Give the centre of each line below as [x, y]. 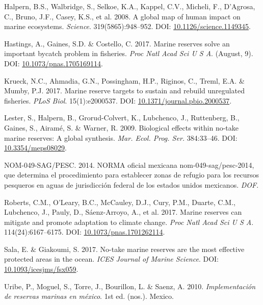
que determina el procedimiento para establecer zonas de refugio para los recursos [131, 175]
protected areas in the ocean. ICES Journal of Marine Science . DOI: [111, 259]
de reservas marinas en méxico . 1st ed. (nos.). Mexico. [89, 296]
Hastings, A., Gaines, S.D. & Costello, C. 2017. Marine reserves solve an [117, 43]
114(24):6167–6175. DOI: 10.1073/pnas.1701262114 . [85, 232]
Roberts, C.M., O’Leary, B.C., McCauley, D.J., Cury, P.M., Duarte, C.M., [120, 202]
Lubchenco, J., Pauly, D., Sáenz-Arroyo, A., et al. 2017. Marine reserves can [123, 212]
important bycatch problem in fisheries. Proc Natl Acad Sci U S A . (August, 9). [129, 53]
